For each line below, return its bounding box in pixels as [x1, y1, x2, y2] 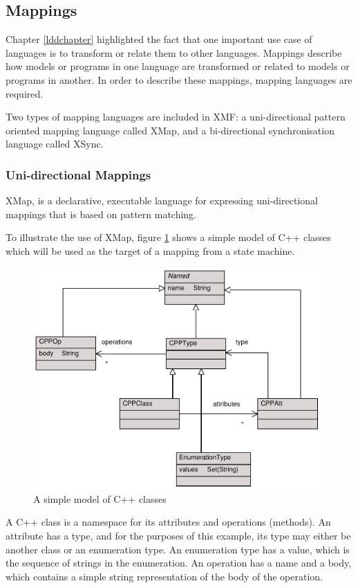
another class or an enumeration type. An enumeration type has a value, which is [6, 542, 350, 556]
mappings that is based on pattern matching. [6, 206, 197, 221]
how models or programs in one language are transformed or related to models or [6, 59, 350, 73]
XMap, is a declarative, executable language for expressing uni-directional [6, 193, 318, 208]
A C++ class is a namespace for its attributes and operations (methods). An [6, 515, 331, 529]
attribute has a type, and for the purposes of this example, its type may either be [6, 528, 351, 543]
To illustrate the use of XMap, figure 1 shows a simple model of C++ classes [6, 230, 331, 244]
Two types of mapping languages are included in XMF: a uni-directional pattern [6, 109, 346, 124]
